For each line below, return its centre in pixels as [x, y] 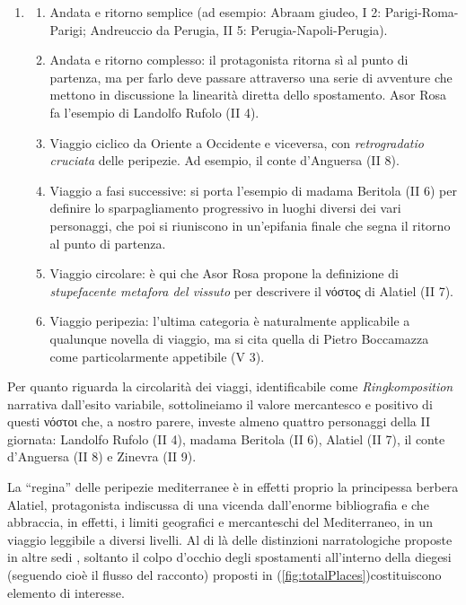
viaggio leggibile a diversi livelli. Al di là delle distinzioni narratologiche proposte [230, 539]
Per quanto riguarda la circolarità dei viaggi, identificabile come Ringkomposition [230, 386]
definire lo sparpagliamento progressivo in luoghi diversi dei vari [225, 208]
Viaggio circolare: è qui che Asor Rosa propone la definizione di [224, 273]
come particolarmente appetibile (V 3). [157, 356]
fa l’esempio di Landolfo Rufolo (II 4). [154, 112]
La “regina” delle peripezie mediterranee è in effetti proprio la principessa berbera [233, 487]
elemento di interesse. [66, 592]
